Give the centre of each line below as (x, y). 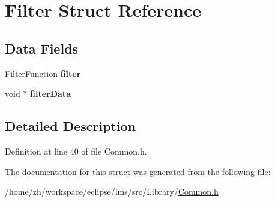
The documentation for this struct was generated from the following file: (138, 171)
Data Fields (42, 48)
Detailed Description (71, 126)
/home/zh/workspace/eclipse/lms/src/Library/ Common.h (112, 191)
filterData (50, 93)
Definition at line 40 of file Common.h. (76, 151)
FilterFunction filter (43, 73)
